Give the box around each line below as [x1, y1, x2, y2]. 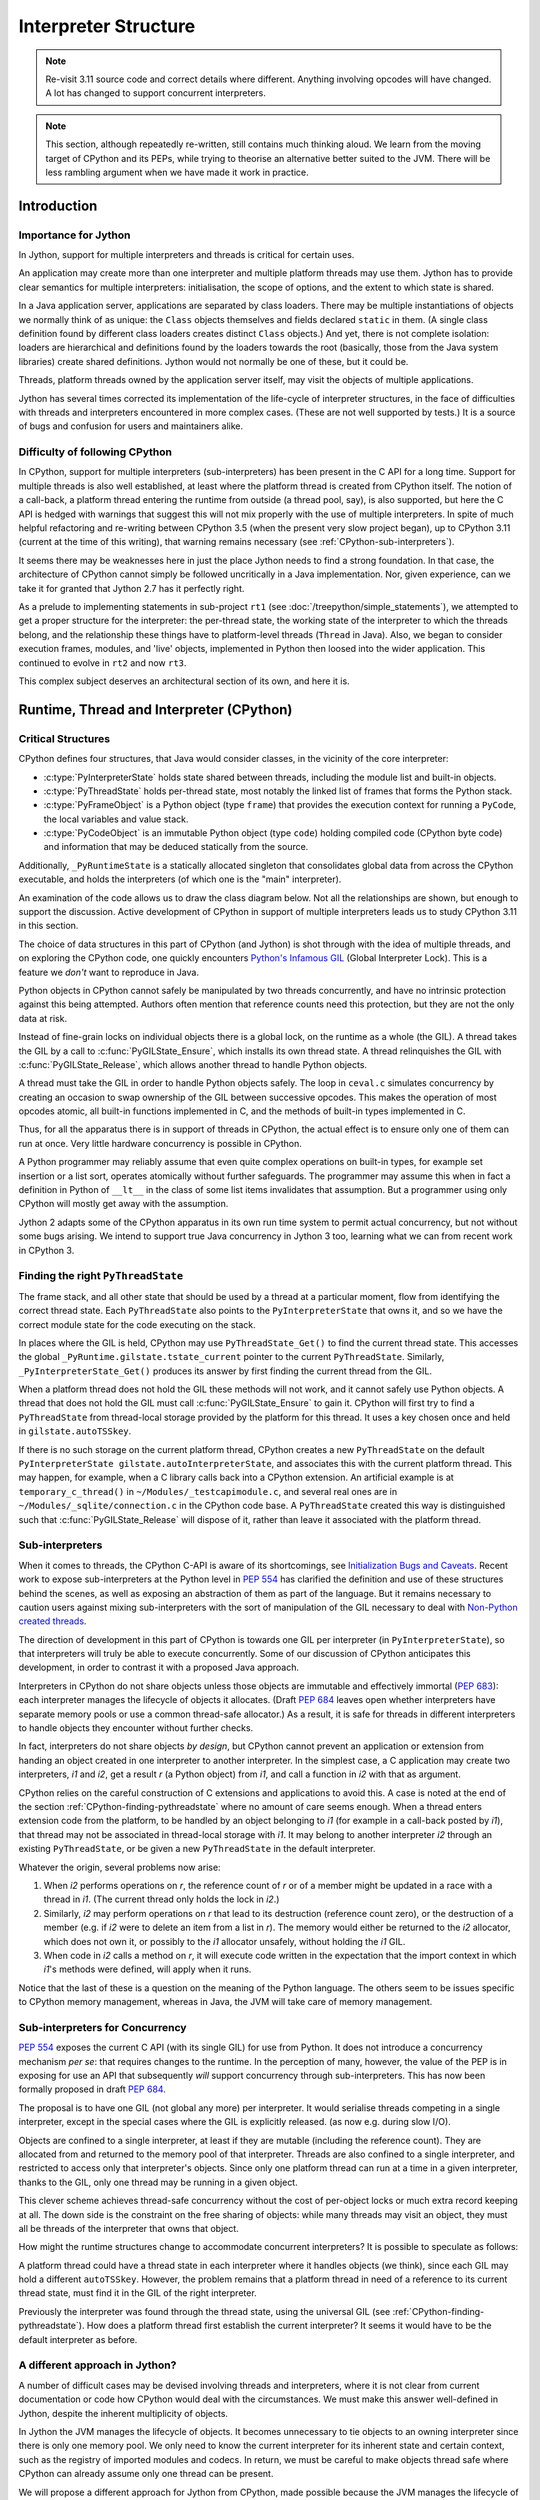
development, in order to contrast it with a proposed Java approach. [18, 1661, 300, 1674]
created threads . [18, 1615, 87, 1627]
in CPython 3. [18, 1244, 75, 1256]
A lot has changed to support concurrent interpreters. [45, 87, 267, 99]
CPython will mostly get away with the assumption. [18, 1198, 229, 1210]
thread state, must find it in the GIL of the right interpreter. [18, 2287, 257, 2299]
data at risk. [18, 1012, 68, 1024]
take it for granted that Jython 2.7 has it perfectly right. [18, 582, 245, 594]
